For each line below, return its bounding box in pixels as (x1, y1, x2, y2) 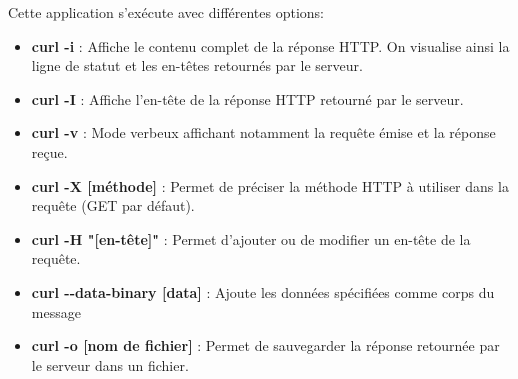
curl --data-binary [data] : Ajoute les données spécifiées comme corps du (31, 281, 495, 302)
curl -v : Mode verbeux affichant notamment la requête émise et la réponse (31, 122, 496, 143)
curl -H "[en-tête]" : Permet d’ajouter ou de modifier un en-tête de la (31, 228, 471, 249)
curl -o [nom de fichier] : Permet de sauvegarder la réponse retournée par (31, 335, 500, 356)
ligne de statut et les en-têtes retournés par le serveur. (31, 55, 363, 76)
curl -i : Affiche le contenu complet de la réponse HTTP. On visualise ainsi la (31, 35, 510, 56)
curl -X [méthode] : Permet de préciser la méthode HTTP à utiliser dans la (31, 175, 509, 196)
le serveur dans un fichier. (31, 354, 189, 375)
